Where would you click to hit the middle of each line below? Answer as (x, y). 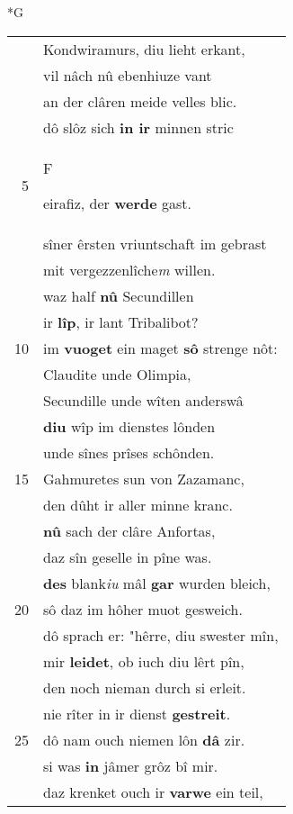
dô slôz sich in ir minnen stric (138, 127)
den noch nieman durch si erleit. (145, 687)
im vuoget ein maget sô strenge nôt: (160, 348)
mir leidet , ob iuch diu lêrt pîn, (144, 661)
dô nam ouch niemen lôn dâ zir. (144, 739)
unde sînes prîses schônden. (129, 452)
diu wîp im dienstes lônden (129, 426)
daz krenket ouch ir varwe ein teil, (153, 791)
